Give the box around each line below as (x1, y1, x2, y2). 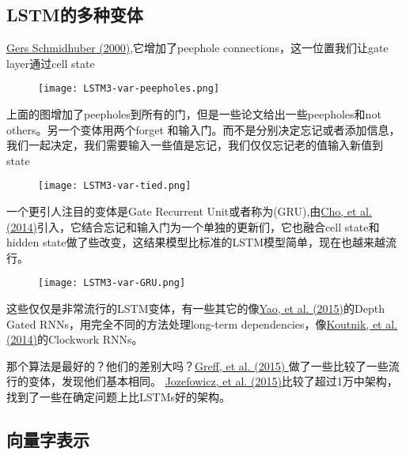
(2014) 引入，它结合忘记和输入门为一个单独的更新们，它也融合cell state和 (6, 218, 380, 235)
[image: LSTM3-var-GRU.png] (38, 277, 186, 289)
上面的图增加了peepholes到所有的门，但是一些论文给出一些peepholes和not (6, 106, 381, 122)
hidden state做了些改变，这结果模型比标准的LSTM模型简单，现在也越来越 (6, 234, 386, 250)
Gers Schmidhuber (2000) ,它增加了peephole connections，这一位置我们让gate (6, 39, 389, 56)
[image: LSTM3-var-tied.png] (38, 180, 192, 192)
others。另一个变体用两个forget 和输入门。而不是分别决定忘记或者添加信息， (6, 121, 400, 137)
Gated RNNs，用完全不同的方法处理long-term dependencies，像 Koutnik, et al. (6, 315, 397, 332)
